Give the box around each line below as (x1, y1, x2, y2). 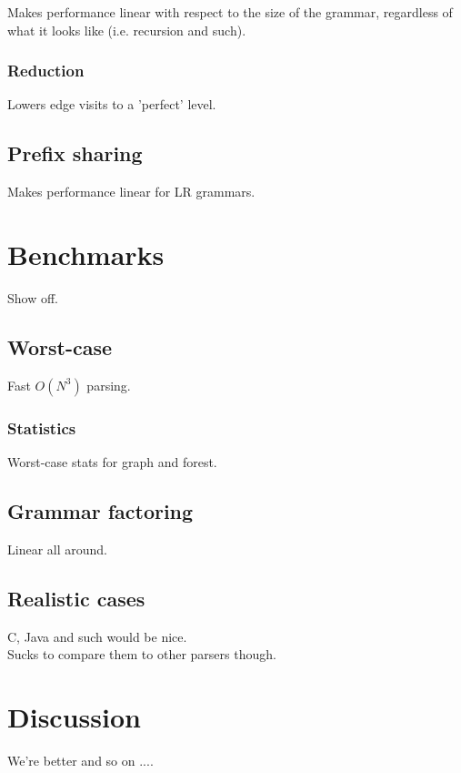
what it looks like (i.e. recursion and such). (7, 20, 246, 39)
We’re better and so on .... (7, 750, 154, 769)
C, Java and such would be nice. (7, 626, 187, 646)
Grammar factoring (7, 496, 194, 524)
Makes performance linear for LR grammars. (7, 182, 256, 201)
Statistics (7, 416, 76, 439)
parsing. (86, 375, 131, 394)
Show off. (7, 288, 58, 307)
